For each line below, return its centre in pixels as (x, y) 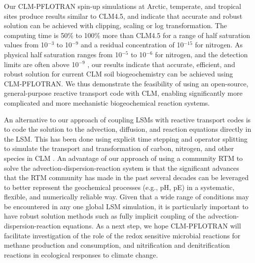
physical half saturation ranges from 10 (63, 54)
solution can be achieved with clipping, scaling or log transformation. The (115, 25)
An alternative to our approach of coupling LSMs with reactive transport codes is (127, 119)
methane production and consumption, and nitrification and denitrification (117, 245)
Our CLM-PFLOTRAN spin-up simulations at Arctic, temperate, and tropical (123, 6)
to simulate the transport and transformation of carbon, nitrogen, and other (119, 148)
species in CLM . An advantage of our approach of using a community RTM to (124, 158)
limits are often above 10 (41, 64)
